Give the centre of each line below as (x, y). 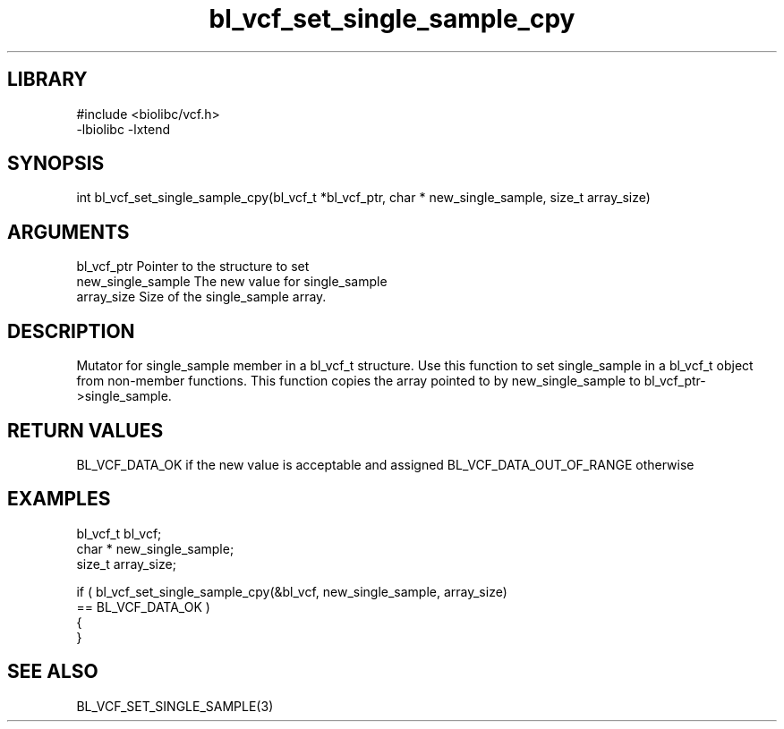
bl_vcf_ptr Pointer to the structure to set (193, 267)
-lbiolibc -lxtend (124, 129)
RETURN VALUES (85, 430)
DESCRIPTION (71, 331)
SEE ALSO (53, 672)
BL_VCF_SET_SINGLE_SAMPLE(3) (175, 706)
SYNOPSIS (56, 164)
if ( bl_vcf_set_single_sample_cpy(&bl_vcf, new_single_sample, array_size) (292, 591)
